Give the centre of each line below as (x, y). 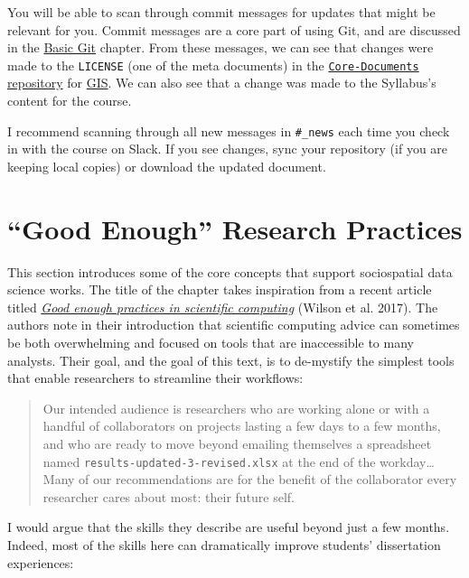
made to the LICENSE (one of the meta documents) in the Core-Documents (213, 65)
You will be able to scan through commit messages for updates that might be (221, 12)
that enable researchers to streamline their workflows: (155, 378)
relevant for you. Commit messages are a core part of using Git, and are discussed (234, 29)
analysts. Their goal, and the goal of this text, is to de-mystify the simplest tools (231, 360)
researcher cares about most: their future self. (169, 496)
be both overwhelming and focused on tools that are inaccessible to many (211, 342)
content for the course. (70, 101)
